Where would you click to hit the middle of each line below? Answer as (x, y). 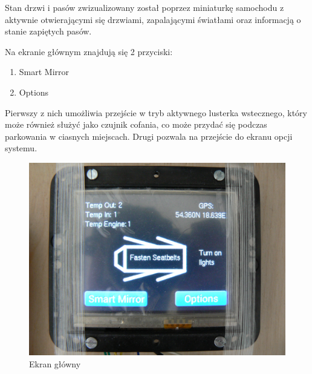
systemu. (21, 148)
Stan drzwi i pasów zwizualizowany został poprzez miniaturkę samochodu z (145, 7)
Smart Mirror (44, 72)
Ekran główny (55, 363)
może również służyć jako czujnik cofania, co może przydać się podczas (136, 124)
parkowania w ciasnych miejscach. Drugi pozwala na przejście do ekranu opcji (149, 136)
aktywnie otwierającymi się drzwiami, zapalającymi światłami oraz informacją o (153, 19)
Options (34, 92)
